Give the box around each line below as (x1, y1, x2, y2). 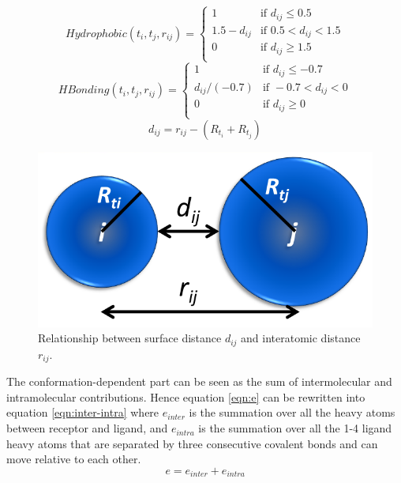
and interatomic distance (241, 330, 361, 346)
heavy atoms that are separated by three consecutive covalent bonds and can (6, 435, 378, 451)
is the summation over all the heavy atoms (189, 404, 395, 421)
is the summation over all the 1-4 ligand (198, 420, 392, 436)
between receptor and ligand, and (6, 420, 168, 436)
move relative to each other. (6, 451, 141, 467)
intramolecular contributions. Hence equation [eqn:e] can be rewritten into (6, 388, 365, 405)
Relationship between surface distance (38, 330, 222, 346)
